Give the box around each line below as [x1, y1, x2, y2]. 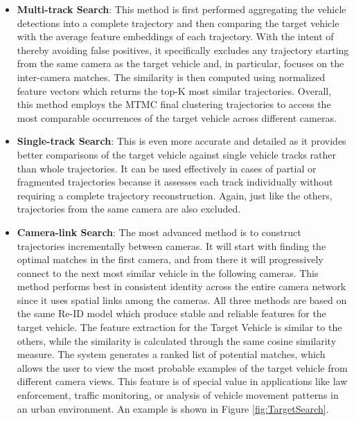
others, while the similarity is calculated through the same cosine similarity [17, 333, 337, 348]
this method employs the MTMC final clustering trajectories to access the [17, 97, 331, 111]
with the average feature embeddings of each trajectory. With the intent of [17, 29, 334, 44]
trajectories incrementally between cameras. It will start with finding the [17, 238, 326, 253]
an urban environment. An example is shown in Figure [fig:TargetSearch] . [17, 401, 329, 415]
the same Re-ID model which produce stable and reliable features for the [17, 306, 326, 321]
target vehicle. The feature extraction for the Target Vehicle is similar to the [17, 320, 342, 334]
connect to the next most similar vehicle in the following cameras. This [17, 265, 319, 280]
